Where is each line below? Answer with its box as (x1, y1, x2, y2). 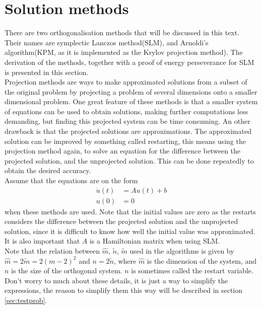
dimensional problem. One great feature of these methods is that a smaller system (5, 96, 258, 107)
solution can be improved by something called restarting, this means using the (5, 135, 246, 146)
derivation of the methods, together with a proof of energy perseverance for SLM (5, 56, 254, 67)
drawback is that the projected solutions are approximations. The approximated (5, 126, 252, 136)
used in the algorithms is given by (129, 246, 234, 256)
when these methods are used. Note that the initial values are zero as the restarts (5, 206, 256, 216)
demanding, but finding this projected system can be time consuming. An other (5, 116, 250, 126)
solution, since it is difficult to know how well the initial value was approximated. (5, 225, 255, 236)
